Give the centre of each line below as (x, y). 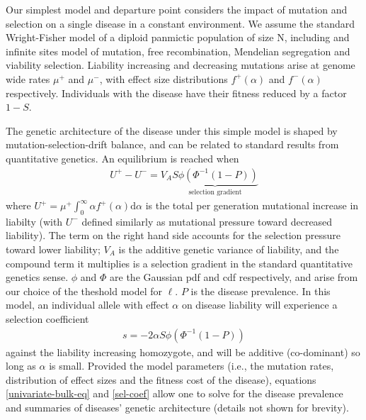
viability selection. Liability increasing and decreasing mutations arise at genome (181, 65)
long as (21, 366)
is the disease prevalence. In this (261, 291)
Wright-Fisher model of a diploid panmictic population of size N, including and (178, 37)
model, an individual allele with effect (87, 305)
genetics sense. (37, 277)
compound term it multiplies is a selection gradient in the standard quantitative (179, 263)
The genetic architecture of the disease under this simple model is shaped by (172, 130)
